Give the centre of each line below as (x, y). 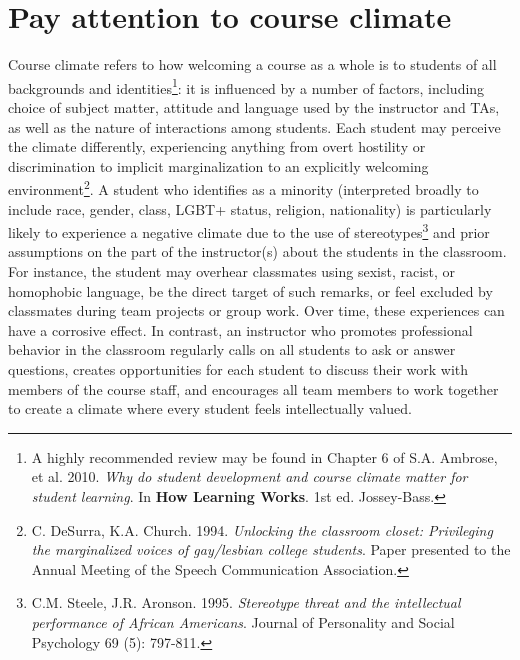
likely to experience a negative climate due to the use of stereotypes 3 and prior (249, 230)
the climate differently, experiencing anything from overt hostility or (217, 146)
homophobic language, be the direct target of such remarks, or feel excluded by (250, 290)
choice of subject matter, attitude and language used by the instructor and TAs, (254, 106)
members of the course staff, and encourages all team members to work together (253, 388)
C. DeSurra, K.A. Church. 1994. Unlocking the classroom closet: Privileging (262, 529)
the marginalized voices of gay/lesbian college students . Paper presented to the (271, 549)
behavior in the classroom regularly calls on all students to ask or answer (232, 349)
